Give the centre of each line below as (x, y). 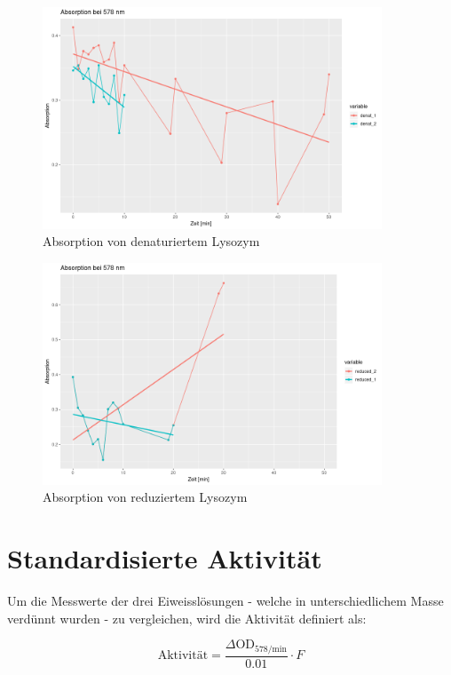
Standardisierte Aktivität (165, 558)
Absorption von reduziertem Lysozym (145, 497)
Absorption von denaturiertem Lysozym (151, 241)
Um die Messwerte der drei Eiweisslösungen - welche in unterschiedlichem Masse (225, 601)
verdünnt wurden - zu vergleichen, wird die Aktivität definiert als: (187, 618)
